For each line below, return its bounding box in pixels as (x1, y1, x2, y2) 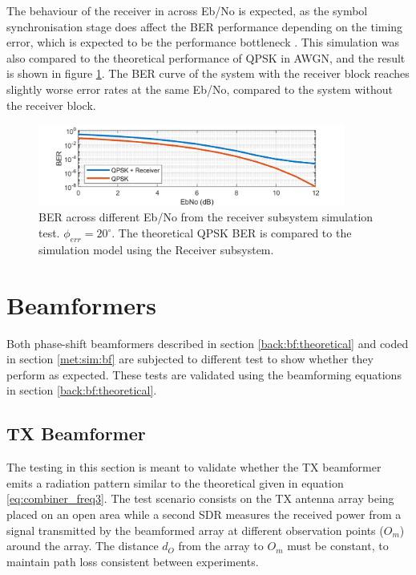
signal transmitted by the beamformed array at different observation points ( (6, 521, 384, 538)
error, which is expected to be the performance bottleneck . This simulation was (6, 34, 400, 51)
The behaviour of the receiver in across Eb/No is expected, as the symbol (6, 2, 368, 18)
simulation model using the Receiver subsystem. (38, 241, 274, 257)
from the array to (178, 537, 264, 554)
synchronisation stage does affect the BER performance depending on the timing (6, 18, 403, 34)
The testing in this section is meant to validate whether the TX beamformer (6, 459, 382, 476)
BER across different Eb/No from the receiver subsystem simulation (38, 209, 374, 225)
